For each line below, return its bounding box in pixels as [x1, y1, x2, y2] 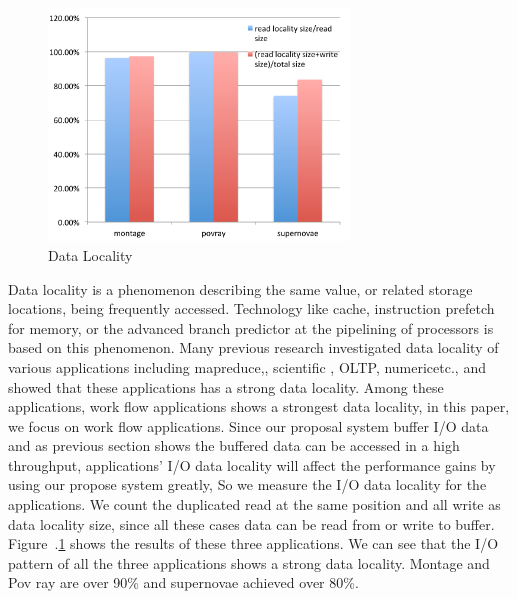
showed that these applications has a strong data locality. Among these [8, 376, 444, 397]
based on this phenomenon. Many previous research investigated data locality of [8, 337, 499, 358]
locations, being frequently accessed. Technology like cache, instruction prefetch [8, 298, 495, 319]
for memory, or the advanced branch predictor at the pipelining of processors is [8, 317, 494, 338]
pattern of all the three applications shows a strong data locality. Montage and [8, 552, 490, 573]
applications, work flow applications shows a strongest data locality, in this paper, [8, 396, 510, 417]
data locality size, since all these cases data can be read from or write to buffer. [8, 513, 495, 534]
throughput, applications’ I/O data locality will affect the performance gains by [8, 454, 496, 475]
